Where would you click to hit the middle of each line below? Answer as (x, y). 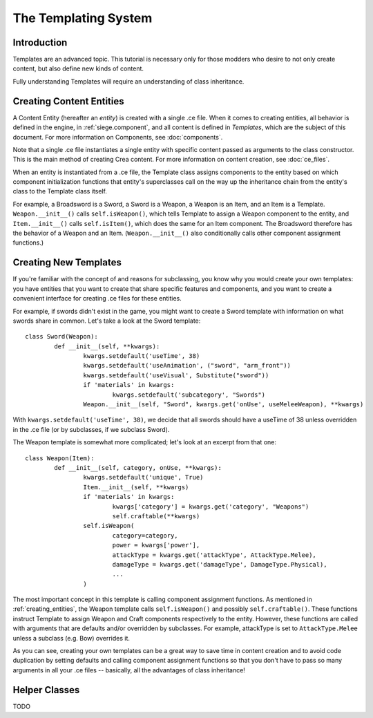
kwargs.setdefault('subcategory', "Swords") (189, 395)
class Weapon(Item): (60, 458)
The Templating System (83, 18)
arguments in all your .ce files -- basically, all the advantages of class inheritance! (129, 670)
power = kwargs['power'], (156, 545)
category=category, (145, 535)
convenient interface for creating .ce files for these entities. (97, 299)
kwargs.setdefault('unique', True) (143, 478)
